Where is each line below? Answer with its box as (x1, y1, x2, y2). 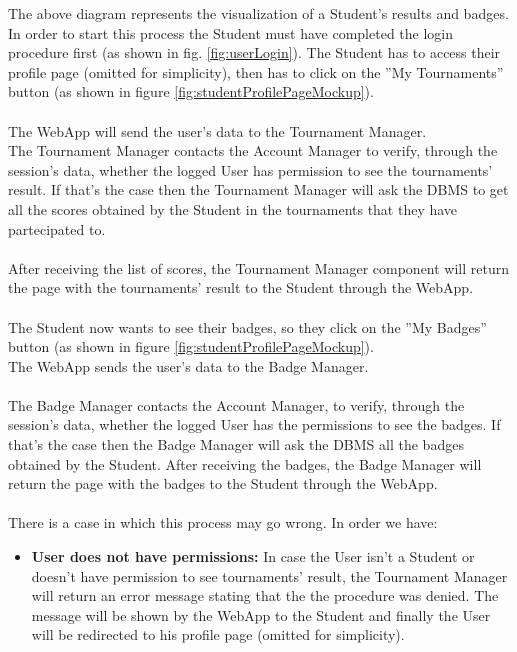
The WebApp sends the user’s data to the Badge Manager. (8, 355, 369, 376)
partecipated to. (8, 218, 106, 239)
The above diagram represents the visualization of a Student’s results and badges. (8, 3, 509, 23)
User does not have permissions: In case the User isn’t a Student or (31, 546, 475, 567)
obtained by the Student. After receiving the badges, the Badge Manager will (8, 453, 482, 474)
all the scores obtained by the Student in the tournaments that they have (8, 198, 458, 219)
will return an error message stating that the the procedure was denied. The (31, 585, 499, 606)
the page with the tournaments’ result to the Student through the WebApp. (8, 277, 474, 298)
